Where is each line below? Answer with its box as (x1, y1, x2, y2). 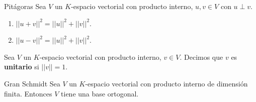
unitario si (4, 61, 39, 72)
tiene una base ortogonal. (61, 88, 139, 98)
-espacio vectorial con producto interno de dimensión (85, 78, 248, 88)
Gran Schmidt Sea (4, 78, 60, 88)
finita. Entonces (4, 88, 52, 98)
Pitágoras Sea (4, 1, 46, 11)
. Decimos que (180, 51, 223, 62)
